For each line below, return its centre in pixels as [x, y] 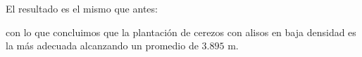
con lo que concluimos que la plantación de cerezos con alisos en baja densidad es [181, 32]
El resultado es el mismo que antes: [82, 8]
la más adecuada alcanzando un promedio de [102, 46]
